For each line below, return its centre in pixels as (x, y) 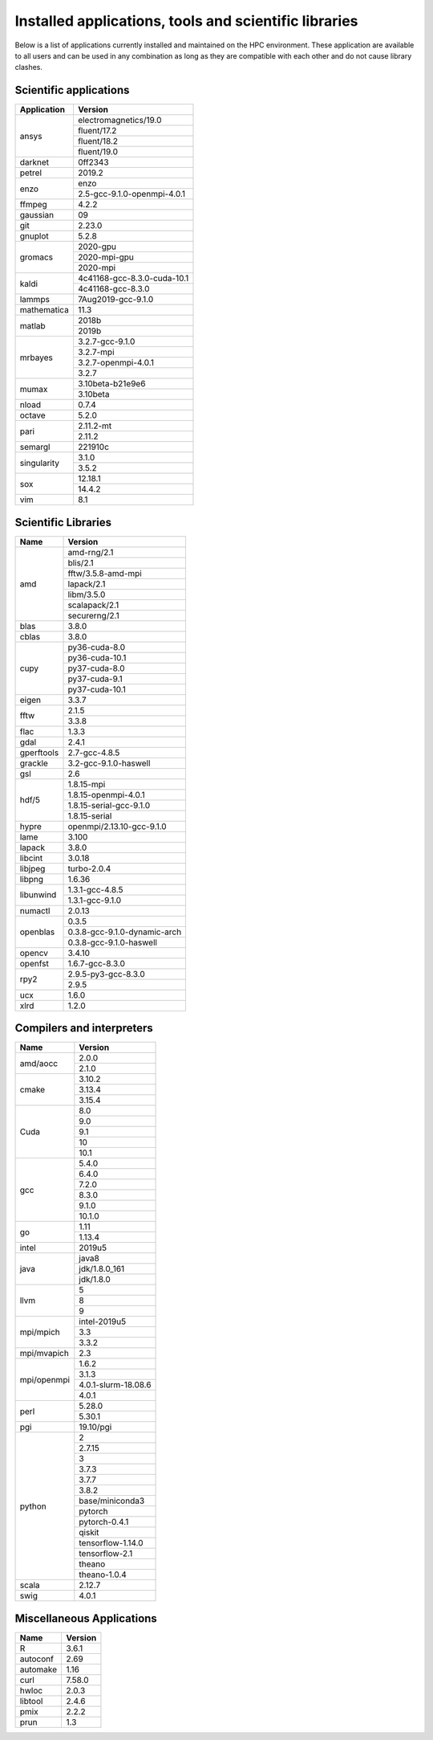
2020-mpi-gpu (105, 257)
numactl (35, 910)
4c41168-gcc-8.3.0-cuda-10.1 (133, 279)
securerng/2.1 (93, 615)
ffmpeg (33, 205)
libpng (32, 879)
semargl (35, 447)
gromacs (36, 257)
